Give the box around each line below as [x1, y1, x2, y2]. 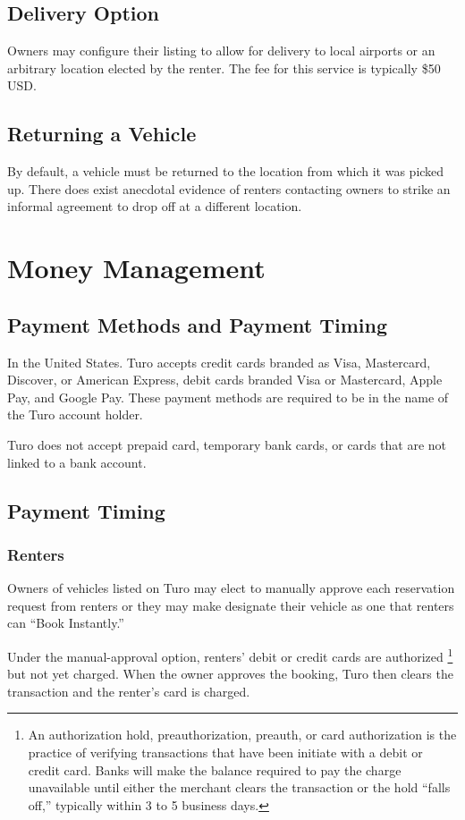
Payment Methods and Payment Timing [7, 310, 387, 338]
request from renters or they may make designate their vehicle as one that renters [7, 596, 454, 614]
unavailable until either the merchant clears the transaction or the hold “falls [28, 778, 451, 797]
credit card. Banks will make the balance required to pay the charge [28, 760, 402, 779]
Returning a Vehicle [7, 120, 197, 148]
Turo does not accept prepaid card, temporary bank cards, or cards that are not [7, 435, 446, 453]
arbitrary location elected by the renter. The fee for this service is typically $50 [7, 58, 441, 77]
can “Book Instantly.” [7, 613, 124, 632]
